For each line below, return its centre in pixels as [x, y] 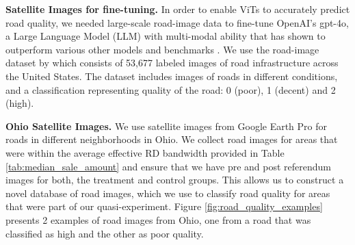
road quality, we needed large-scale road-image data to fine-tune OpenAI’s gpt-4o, [177, 22]
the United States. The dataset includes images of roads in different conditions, [172, 76]
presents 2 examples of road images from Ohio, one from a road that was [158, 219]
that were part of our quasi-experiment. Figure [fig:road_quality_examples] [164, 206]
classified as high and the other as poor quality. [105, 233]
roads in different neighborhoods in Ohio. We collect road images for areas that [172, 139]
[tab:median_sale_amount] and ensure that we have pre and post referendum [169, 166]
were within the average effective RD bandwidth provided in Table [145, 152]
